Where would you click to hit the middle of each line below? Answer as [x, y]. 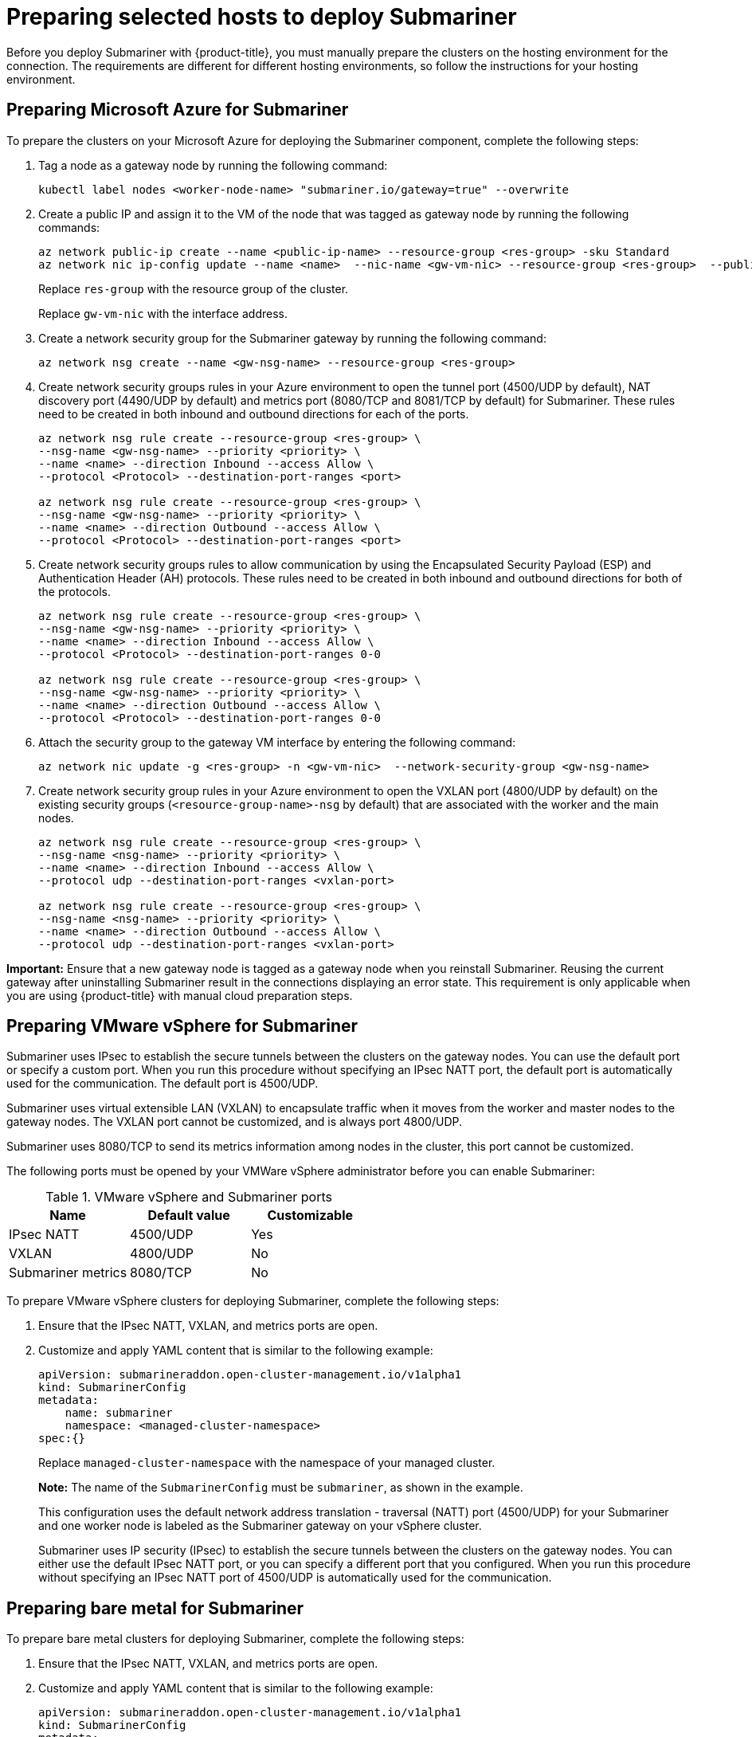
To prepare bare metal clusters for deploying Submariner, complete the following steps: [235, 1639]
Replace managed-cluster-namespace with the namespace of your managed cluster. [267, 1463]
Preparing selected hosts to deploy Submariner [262, 17]
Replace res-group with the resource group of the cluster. [194, 288]
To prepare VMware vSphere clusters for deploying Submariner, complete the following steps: [253, 1301]
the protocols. [75, 591]
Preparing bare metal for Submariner [155, 1608]
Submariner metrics [68, 1273]
